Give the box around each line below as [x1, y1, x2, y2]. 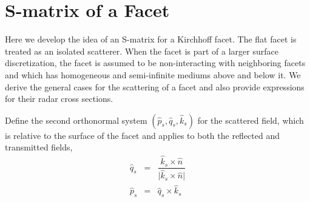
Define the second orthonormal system [5, 113, 147, 126]
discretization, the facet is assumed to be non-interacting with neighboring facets [5, 56, 306, 69]
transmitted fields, [5, 141, 73, 153]
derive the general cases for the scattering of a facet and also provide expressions [5, 80, 305, 93]
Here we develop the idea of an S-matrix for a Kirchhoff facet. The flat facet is [5, 33, 297, 45]
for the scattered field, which [197, 113, 304, 126]
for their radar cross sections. [5, 92, 113, 105]
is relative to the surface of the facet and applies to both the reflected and [5, 129, 280, 141]
